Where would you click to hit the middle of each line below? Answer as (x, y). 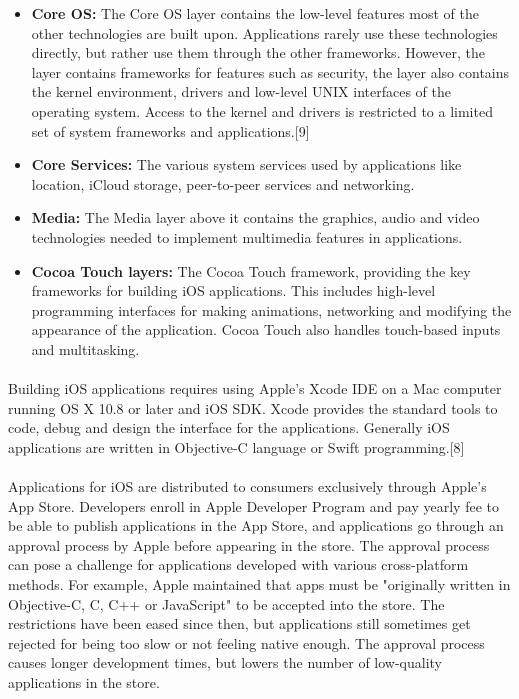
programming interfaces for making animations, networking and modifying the (271, 309)
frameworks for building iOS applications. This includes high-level (233, 290)
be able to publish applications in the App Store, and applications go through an (256, 525)
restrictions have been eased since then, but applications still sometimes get (239, 623)
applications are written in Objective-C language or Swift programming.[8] (236, 446)
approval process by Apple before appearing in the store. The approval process (249, 544)
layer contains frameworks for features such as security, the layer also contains (270, 71)
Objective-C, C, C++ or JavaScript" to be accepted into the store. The (226, 603)
